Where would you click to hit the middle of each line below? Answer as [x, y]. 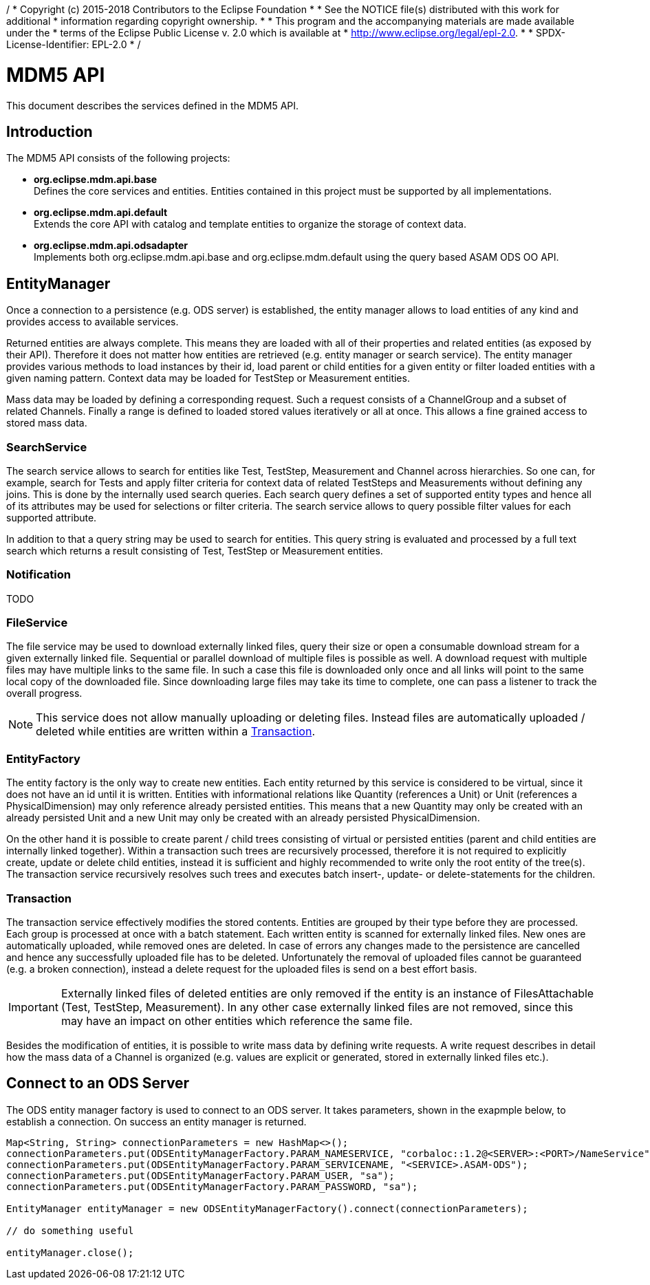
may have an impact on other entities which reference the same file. [237, 1021]
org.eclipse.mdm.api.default [101, 213]
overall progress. [44, 693]
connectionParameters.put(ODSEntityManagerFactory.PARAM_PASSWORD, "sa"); [212, 1186]
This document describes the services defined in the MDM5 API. [153, 105]
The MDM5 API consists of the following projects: [118, 158]
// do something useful [70, 1230]
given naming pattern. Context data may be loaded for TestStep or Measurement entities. [208, 378]
